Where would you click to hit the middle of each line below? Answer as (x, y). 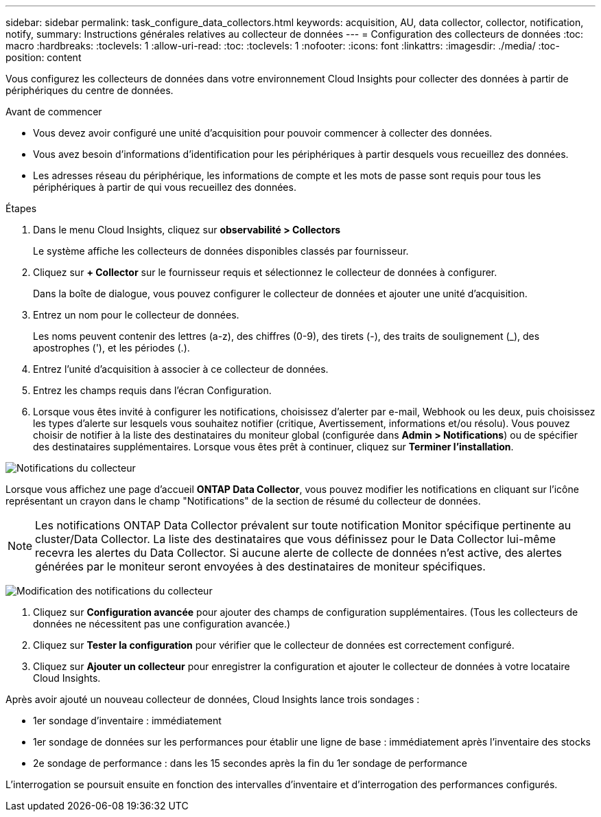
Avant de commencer (54, 112)
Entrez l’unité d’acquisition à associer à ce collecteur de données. (181, 369)
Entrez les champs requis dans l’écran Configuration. (152, 390)
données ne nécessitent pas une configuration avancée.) (162, 624)
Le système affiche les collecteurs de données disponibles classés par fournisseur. (221, 251)
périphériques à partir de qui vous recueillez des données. (165, 187)
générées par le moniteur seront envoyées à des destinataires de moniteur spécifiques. (260, 566)
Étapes (21, 208)
